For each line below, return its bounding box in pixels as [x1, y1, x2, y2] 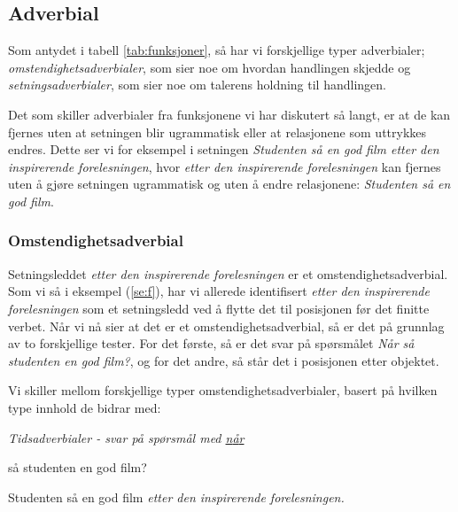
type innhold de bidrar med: [8, 398, 161, 416]
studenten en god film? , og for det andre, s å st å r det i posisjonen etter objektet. [8, 351, 439, 369]
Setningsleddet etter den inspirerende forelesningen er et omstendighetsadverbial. [8, 264, 448, 283]
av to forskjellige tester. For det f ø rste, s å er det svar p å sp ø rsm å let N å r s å [8, 334, 415, 353]
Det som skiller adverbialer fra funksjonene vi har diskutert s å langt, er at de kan [8, 105, 451, 123]
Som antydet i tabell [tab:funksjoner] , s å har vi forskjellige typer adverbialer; [8, 41, 425, 59]
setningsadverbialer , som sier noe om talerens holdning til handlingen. [8, 75, 386, 94]
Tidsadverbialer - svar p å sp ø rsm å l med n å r [8, 428, 245, 446]
